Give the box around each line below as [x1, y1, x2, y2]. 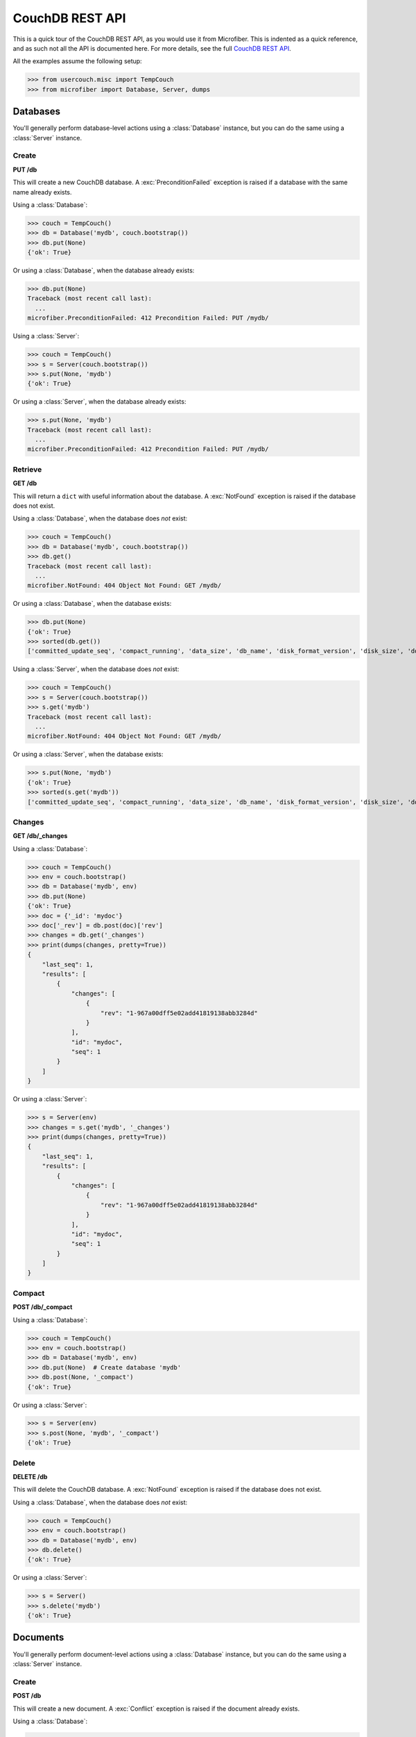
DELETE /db [12, 1473, 48, 1481]
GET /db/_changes [12, 832, 68, 840]
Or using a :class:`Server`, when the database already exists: [12, 397, 187, 406]
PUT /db [12, 165, 37, 174]
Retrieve [12, 464, 42, 474]
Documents [12, 1631, 64, 1643]
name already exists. [12, 188, 72, 196]
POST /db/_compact [12, 1303, 73, 1311]
